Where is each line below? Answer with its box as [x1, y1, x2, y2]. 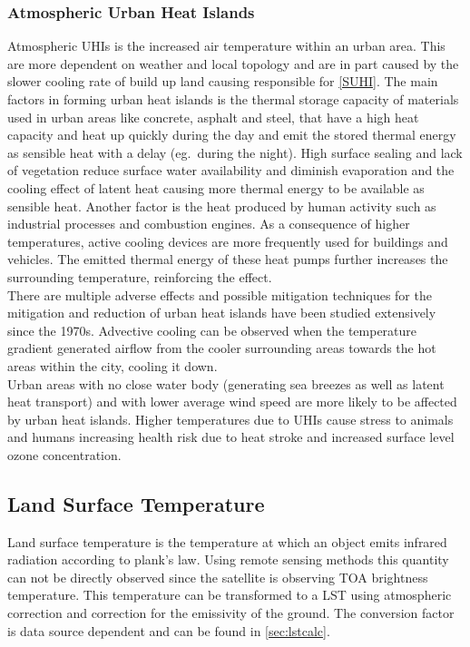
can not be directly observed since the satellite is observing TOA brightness [7, 567, 428, 586]
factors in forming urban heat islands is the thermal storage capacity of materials [7, 90, 459, 108]
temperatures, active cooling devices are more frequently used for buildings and [7, 231, 448, 250]
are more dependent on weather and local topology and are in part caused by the [7, 54, 459, 73]
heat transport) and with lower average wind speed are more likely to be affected [7, 392, 457, 411]
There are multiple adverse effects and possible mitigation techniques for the [7, 285, 432, 304]
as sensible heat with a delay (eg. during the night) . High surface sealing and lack [7, 142, 463, 162]
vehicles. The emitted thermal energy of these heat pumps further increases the [7, 250, 448, 269]
